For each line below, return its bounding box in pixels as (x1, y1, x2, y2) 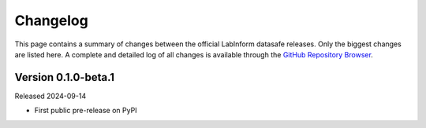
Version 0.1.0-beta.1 (14, 71, 114, 84)
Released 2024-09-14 (14, 91, 87, 101)
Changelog (14, 12, 88, 29)
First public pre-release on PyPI (34, 106, 137, 115)
